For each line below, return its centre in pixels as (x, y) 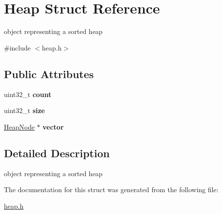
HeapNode (19, 126)
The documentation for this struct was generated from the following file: (111, 189)
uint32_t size (24, 110)
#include (17, 47)
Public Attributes (49, 74)
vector (53, 126)
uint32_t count (28, 94)
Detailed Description (57, 153)
